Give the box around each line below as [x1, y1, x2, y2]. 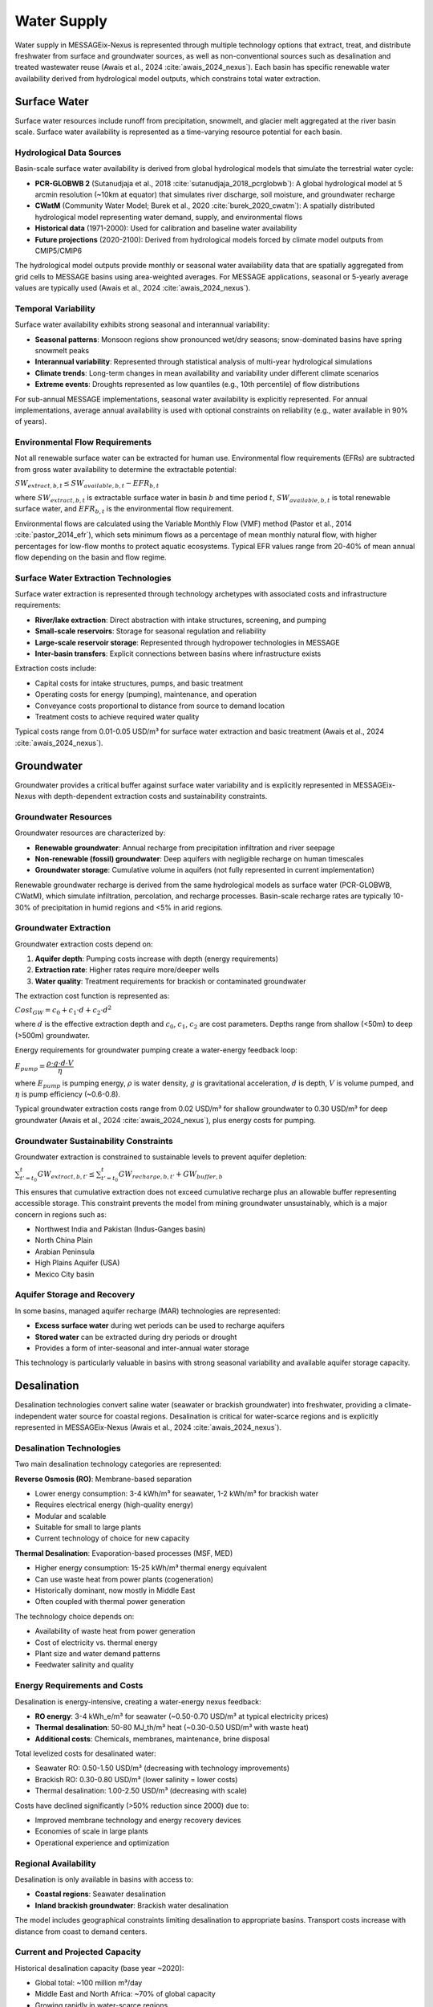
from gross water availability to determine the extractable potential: [14, 464, 237, 474]
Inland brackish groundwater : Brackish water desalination [34, 1900, 229, 1910]
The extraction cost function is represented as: [14, 991, 170, 1001]
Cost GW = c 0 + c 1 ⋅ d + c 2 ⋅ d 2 [14, 1004, 112, 1016]
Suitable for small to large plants [34, 1522, 142, 1533]
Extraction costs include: [14, 663, 97, 674]
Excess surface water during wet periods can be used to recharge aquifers [34, 1321, 285, 1330]
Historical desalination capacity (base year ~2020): [14, 1963, 184, 1972]
